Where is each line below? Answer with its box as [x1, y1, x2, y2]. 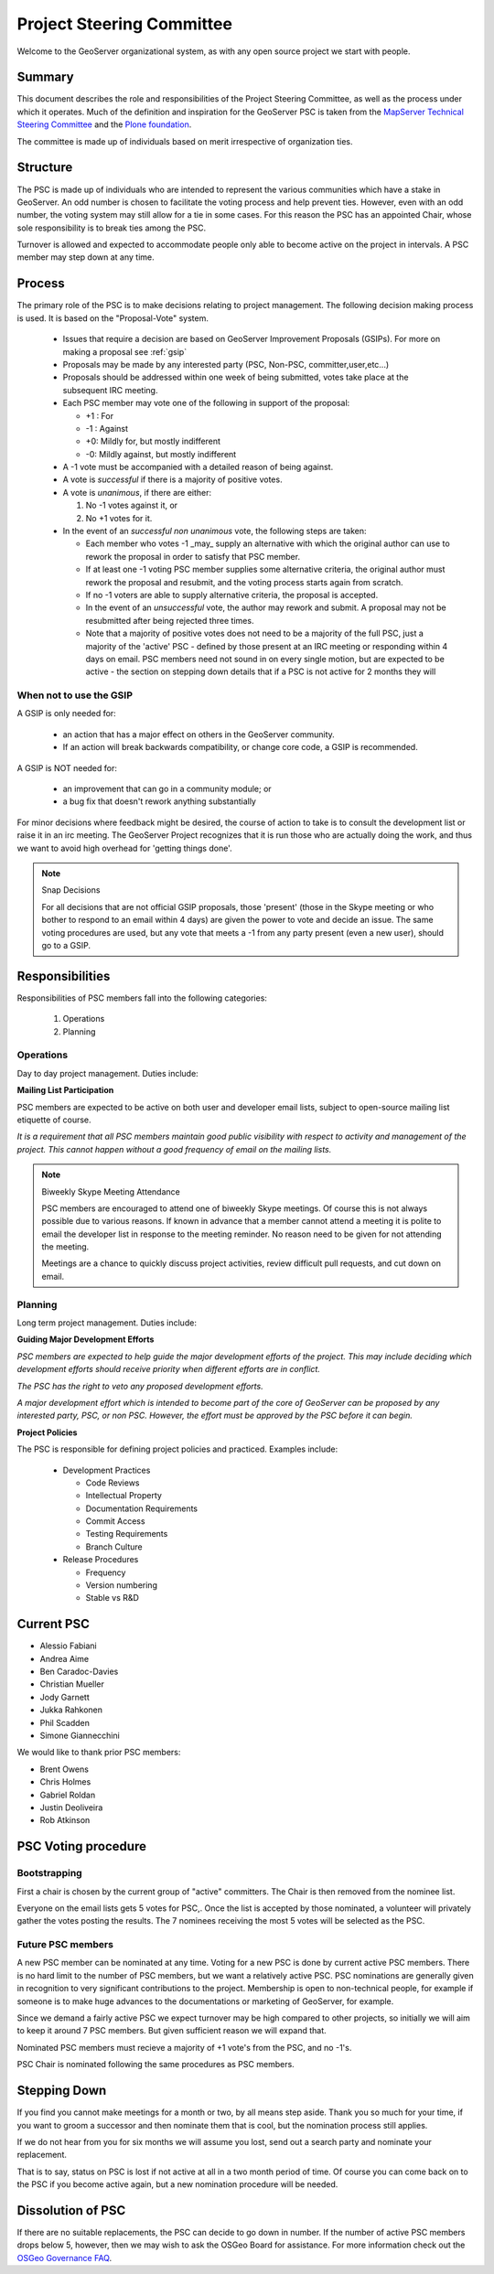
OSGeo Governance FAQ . [16, 2252, 113, 2263]
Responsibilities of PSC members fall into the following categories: [16, 992, 267, 1003]
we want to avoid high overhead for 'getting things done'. [16, 842, 232, 853]
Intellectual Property [85, 1490, 162, 1501]
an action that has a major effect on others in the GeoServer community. [62, 728, 336, 740]
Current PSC [16, 1616, 91, 1632]
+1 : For [85, 410, 114, 421]
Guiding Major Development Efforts [16, 1334, 155, 1345]
